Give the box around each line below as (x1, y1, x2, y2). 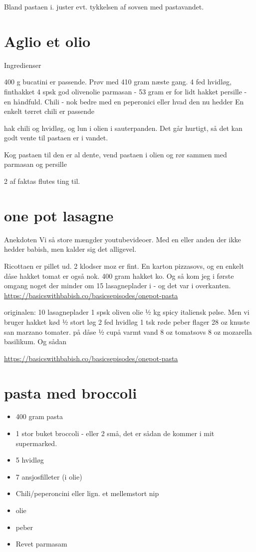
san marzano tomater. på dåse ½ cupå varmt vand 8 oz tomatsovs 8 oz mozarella (4, 326, 252, 337)
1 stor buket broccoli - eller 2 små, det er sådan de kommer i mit (15, 428, 215, 439)
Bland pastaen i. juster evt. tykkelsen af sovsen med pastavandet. (4, 1, 204, 11)
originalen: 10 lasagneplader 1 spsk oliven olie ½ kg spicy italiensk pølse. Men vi (4, 307, 250, 317)
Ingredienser (4, 59, 41, 70)
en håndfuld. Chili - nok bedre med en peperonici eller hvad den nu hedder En (4, 96, 244, 106)
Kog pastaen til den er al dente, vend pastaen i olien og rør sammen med (4, 149, 227, 159)
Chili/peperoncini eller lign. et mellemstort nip (15, 488, 159, 499)
